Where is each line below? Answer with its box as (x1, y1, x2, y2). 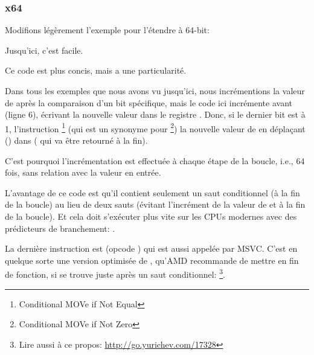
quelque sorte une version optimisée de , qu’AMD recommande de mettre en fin (5, 254, 299, 266)
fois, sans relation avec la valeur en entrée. (5, 166, 161, 179)
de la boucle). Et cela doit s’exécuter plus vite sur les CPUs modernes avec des (5, 210, 297, 222)
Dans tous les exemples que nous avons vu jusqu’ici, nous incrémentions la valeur (5, 85, 305, 97)
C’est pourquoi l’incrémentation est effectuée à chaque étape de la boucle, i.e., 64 (5, 154, 305, 167)
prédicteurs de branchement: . (5, 222, 115, 234)
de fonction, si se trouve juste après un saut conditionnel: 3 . (5, 266, 225, 281)
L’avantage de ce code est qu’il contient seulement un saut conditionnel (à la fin (5, 186, 300, 199)
